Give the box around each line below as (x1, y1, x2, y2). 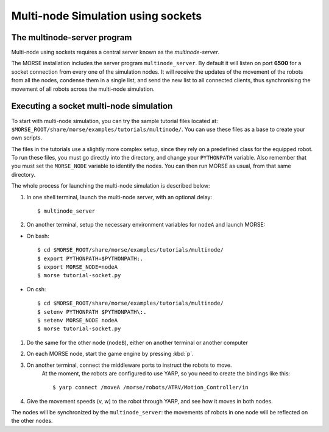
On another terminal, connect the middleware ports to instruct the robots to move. (26, 361, 232, 369)
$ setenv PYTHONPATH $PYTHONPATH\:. (37, 308, 147, 315)
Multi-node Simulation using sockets (11, 9, 202, 23)
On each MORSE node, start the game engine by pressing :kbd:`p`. (26, 350, 194, 358)
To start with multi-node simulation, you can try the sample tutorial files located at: (11, 117, 219, 124)
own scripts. (11, 134, 43, 141)
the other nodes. (11, 417, 53, 425)
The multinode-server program (11, 32, 132, 43)
